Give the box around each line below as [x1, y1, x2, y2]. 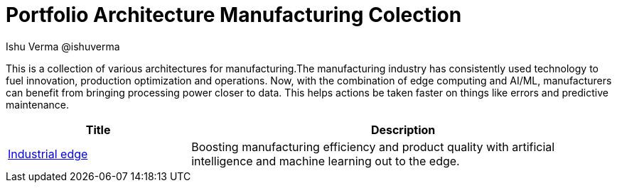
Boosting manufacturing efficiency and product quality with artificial [191, 139, 555, 154]
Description [370, 122, 436, 137]
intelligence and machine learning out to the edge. [191, 153, 460, 168]
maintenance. [6, 98, 69, 111]
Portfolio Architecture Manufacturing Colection [6, 3, 462, 27]
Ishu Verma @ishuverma [6, 40, 120, 52]
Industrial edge [8, 146, 88, 161]
